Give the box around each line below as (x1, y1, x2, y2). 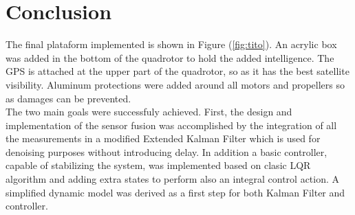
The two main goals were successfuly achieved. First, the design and (6, 104, 292, 119)
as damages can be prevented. (6, 91, 131, 105)
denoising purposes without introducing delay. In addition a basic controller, (6, 144, 327, 159)
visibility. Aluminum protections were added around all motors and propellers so (6, 77, 345, 91)
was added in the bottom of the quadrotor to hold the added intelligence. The (6, 50, 334, 65)
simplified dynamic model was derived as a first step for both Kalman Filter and (6, 185, 345, 199)
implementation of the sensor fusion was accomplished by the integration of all (6, 117, 337, 132)
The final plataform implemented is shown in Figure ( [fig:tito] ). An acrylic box (6, 37, 337, 52)
